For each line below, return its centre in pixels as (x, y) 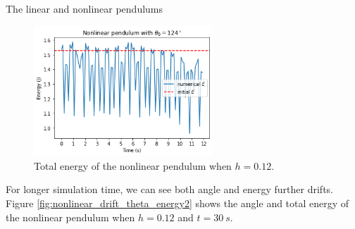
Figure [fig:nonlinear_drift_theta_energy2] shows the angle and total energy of (177, 203)
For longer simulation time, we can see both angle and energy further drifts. (170, 189)
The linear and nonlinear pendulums (85, 8)
